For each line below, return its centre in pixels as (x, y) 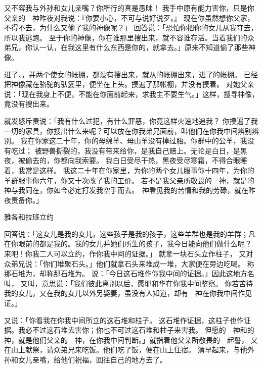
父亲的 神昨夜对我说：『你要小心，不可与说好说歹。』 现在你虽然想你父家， (129, 17)
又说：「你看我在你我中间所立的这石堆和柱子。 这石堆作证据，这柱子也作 (124, 320)
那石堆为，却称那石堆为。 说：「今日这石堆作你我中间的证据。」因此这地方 (126, 273)
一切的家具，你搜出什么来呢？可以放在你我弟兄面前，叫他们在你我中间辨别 (128, 130)
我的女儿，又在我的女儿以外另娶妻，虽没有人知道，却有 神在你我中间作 (124, 293)
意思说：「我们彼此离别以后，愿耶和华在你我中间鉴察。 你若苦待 (147, 283)
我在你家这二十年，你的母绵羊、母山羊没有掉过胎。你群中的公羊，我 (134, 141)
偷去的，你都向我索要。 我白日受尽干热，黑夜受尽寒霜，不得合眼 (133, 160)
